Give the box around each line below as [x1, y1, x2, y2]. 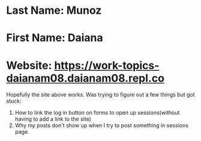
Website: [6, 58, 52, 72]
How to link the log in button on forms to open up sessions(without [14, 109, 180, 116]
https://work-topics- [53, 58, 160, 72]
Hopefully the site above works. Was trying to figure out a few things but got [6, 91, 195, 98]
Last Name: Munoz [6, 4, 102, 17]
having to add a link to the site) [14, 115, 92, 123]
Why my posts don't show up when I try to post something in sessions [14, 122, 189, 129]
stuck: [6, 97, 22, 105]
